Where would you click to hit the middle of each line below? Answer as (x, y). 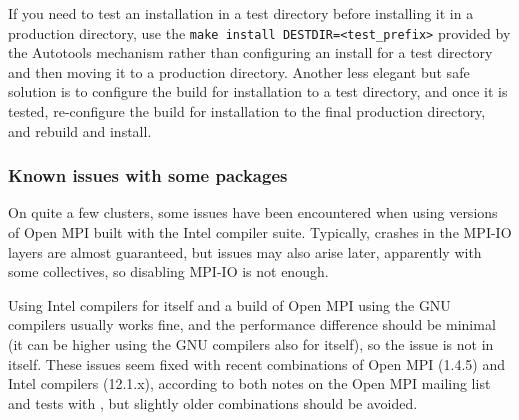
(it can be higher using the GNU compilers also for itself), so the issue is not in (251, 344)
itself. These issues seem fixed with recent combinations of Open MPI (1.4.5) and (256, 363)
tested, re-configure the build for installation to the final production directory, (247, 111)
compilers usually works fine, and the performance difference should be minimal (252, 324)
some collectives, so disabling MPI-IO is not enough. (168, 271)
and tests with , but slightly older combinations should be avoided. (213, 402)
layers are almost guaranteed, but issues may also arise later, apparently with (245, 251)
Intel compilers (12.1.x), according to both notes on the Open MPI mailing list (249, 383)
